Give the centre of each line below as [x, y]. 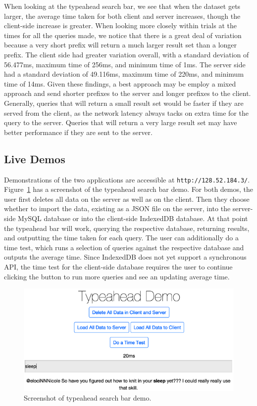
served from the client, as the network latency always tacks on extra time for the [126, 113]
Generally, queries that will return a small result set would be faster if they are [124, 103]
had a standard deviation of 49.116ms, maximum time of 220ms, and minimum [124, 74]
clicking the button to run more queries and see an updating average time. [117, 276]
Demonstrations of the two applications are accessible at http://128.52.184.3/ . [127, 179]
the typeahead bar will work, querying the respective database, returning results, [127, 228]
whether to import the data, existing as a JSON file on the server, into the [117, 208]
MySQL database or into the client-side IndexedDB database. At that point [133, 218]
